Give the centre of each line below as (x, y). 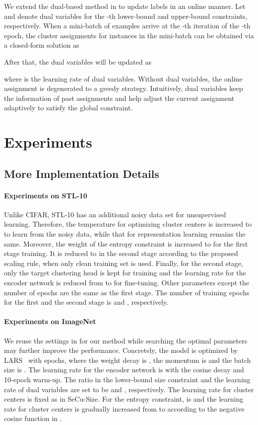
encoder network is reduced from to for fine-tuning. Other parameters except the (127, 283)
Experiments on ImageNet (50, 321)
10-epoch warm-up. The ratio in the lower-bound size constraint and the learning (127, 379)
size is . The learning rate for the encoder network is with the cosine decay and (124, 370)
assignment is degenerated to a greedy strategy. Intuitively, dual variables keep (124, 88)
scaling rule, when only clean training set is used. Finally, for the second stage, (124, 263)
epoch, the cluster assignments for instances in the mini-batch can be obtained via (129, 35)
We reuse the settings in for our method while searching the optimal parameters (126, 340)
